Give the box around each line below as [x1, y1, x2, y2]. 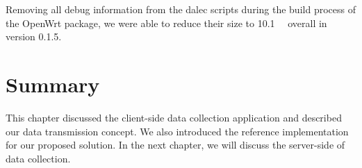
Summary [6, 69, 100, 98]
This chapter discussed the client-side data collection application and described [6, 110, 342, 124]
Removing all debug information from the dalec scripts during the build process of [6, 2, 356, 16]
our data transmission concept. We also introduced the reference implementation [6, 124, 349, 138]
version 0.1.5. [6, 29, 62, 44]
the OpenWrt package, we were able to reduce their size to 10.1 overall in [6, 15, 327, 30]
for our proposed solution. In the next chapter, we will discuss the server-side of [6, 137, 345, 152]
